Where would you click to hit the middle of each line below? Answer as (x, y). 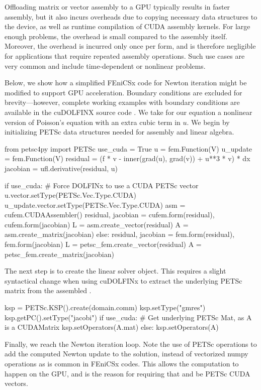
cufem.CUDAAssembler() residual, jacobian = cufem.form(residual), (110, 215)
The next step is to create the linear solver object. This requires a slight (115, 271)
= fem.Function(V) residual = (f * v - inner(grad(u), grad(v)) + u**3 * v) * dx (127, 158)
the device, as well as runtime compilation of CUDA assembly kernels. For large (127, 26)
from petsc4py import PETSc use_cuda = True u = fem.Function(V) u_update (128, 148)
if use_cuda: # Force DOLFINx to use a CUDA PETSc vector (102, 185)
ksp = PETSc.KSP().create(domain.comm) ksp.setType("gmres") (105, 307)
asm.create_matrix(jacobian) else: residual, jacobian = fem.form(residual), (120, 234)
